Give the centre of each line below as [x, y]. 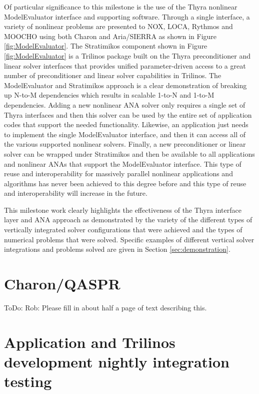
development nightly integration [117, 361]
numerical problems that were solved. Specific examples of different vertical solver [129, 239]
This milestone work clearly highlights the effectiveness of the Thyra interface [123, 210]
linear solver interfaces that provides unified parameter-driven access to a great [125, 65]
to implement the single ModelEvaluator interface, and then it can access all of [125, 134]
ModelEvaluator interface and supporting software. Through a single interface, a [127, 16]
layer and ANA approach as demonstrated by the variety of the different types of [128, 220]
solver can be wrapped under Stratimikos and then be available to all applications [129, 153]
